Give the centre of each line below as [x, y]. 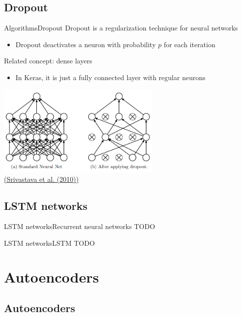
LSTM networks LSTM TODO [50, 243]
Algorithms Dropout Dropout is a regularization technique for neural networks [121, 28]
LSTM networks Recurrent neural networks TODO [80, 226]
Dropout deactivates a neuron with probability [86, 44]
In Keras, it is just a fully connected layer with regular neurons [110, 77]
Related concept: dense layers [48, 61]
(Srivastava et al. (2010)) [41, 179]
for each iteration [189, 44]
